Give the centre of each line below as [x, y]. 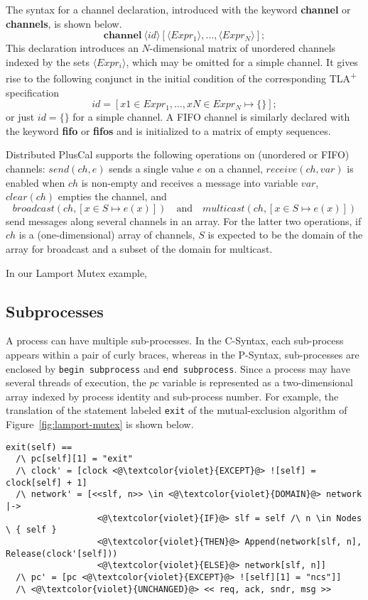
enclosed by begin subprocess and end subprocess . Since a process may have [178, 368]
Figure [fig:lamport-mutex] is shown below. [100, 424]
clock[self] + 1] [47, 482]
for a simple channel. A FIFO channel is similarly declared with [211, 117]
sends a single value [151, 168]
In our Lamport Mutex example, [77, 272]
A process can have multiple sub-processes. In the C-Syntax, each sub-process [175, 340]
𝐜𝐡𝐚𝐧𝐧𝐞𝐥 [123, 36]
